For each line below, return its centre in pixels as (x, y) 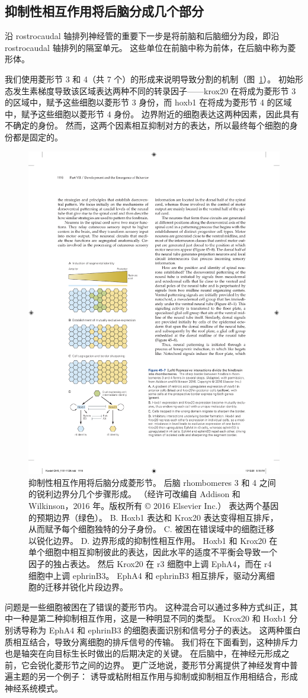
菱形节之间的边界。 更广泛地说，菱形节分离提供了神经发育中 (172, 665)
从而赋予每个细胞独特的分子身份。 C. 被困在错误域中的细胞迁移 (152, 529)
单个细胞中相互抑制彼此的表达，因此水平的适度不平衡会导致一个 (153, 552)
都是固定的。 (38, 137)
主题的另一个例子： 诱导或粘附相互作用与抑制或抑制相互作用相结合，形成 (155, 676)
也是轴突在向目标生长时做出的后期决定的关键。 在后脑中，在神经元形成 (143, 653)
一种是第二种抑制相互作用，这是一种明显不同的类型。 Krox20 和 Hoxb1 (150, 618)
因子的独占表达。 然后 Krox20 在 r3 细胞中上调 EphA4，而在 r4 (150, 564)
